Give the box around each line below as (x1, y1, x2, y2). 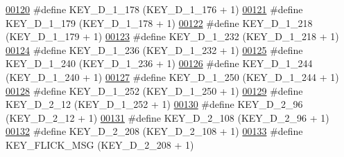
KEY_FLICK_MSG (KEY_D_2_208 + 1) (6, 137, 194, 151)
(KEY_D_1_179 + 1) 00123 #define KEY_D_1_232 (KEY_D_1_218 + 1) (6, 29, 339, 44)
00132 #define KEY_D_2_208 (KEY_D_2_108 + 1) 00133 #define (6, 124, 303, 138)
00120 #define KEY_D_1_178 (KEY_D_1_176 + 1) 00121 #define (6, 2, 303, 16)
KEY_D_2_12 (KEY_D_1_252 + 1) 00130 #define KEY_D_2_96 (6, 97, 303, 111)
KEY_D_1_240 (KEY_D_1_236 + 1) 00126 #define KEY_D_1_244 (6, 56, 313, 71)
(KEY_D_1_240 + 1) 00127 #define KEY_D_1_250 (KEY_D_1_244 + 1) (6, 69, 339, 84)
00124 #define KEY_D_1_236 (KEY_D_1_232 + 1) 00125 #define (6, 42, 303, 57)
